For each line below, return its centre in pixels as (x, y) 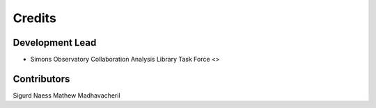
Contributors (41, 79)
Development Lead (55, 43)
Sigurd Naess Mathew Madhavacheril (67, 95)
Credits (35, 18)
